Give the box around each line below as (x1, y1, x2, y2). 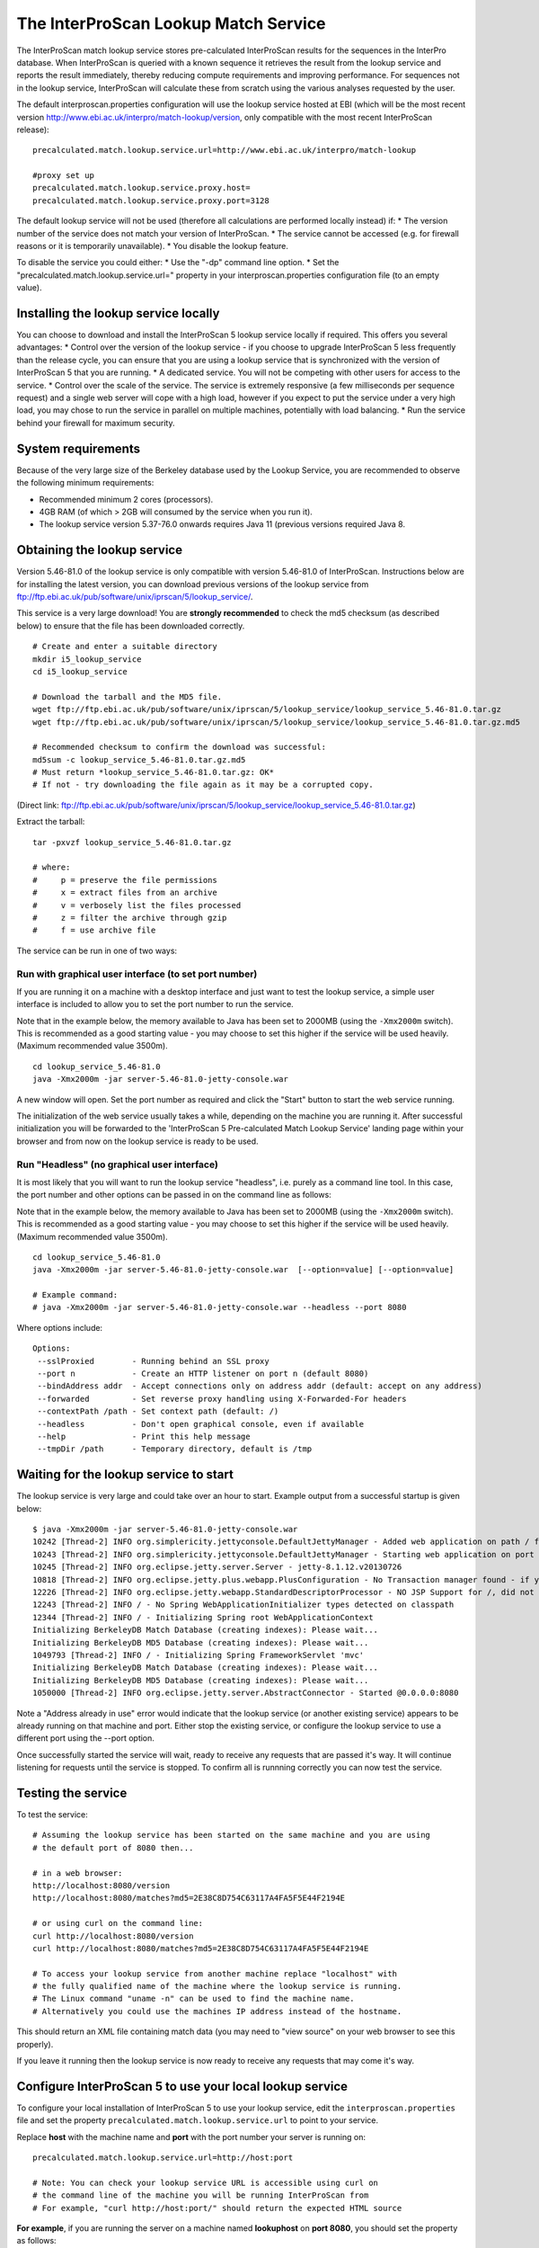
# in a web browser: (32, 1868, 123, 1878)
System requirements (16, 441, 141, 456)
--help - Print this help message (37, 1431, 251, 1441)
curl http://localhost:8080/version (32, 1931, 194, 1941)
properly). (16, 2038, 54, 2049)
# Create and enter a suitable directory (32, 641, 217, 652)
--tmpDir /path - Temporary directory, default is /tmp (37, 1444, 313, 1454)
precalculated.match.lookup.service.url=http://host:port (32, 2153, 294, 2163)
